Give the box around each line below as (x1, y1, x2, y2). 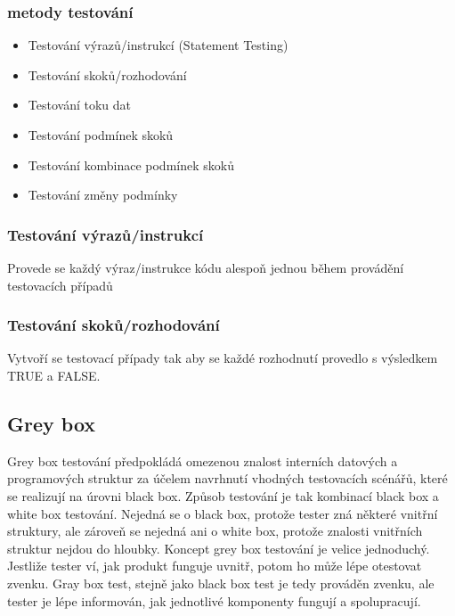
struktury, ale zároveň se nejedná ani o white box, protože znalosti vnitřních (7, 522, 423, 540)
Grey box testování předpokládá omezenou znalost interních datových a (7, 451, 398, 470)
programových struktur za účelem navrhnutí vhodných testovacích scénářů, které (7, 469, 448, 488)
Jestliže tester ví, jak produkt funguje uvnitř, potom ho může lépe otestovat (7, 556, 422, 575)
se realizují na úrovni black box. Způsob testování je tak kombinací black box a (7, 486, 439, 505)
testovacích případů (7, 275, 113, 294)
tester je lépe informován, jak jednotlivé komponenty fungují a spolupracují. (7, 591, 421, 610)
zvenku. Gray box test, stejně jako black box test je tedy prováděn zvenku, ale (7, 573, 435, 592)
